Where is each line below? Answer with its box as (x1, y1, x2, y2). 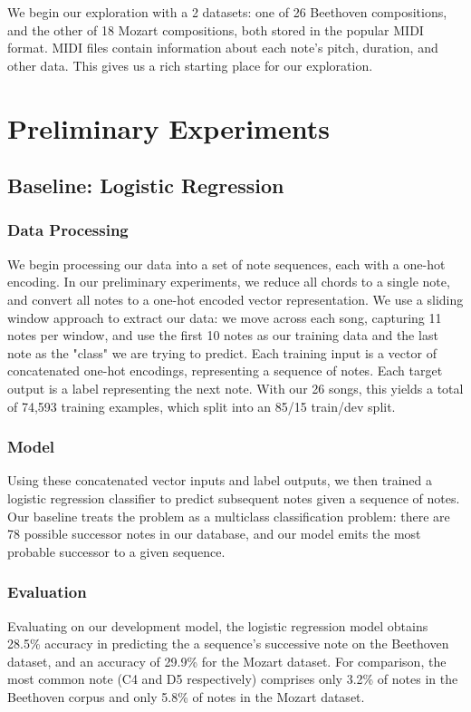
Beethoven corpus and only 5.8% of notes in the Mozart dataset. (7, 687, 365, 706)
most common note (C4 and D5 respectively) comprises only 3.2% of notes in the (7, 669, 458, 688)
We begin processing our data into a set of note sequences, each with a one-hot (7, 254, 446, 273)
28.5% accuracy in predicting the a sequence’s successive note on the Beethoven (7, 634, 449, 653)
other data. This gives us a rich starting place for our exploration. (7, 55, 373, 74)
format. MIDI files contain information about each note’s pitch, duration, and (7, 38, 438, 57)
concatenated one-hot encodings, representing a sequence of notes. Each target (7, 361, 443, 380)
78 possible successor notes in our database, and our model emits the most (7, 524, 421, 543)
